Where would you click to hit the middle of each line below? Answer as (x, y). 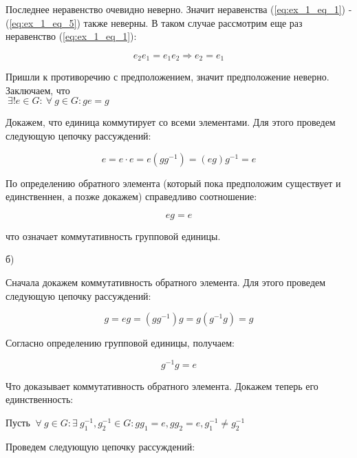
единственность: (40, 399)
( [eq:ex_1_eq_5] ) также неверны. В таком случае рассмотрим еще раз (154, 22)
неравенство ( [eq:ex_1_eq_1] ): (71, 36)
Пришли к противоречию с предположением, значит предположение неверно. (167, 77)
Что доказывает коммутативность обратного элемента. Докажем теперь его (162, 385)
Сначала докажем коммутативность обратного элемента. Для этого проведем (166, 282)
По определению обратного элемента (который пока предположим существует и (173, 183)
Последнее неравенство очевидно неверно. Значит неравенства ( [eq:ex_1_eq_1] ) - (179, 9)
